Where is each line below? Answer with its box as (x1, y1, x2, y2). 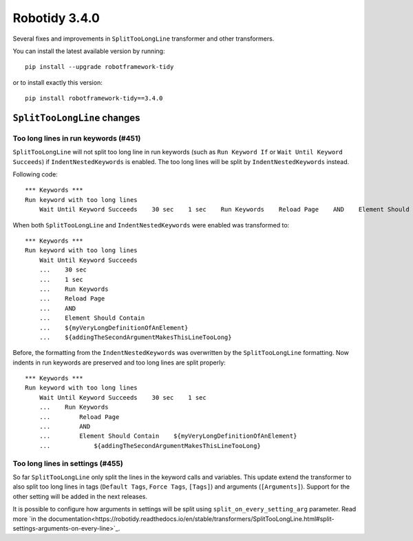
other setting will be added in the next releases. (12, 492, 148, 500)
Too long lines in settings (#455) (12, 458, 123, 468)
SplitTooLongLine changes (12, 112, 140, 123)
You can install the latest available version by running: (12, 47, 165, 55)
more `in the (12, 514, 47, 523)
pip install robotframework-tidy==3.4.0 (25, 94, 163, 103)
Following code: (12, 170, 58, 178)
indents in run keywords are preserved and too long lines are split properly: (12, 358, 226, 367)
